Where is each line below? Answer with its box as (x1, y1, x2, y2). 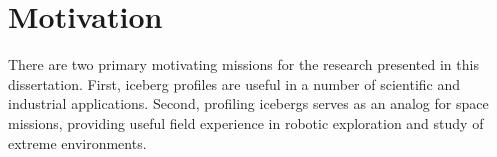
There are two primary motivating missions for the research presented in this (8, 54, 479, 75)
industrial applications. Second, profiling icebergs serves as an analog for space (8, 93, 489, 114)
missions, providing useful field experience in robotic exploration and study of (8, 112, 484, 133)
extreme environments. (8, 132, 147, 153)
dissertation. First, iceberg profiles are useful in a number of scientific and (8, 73, 461, 94)
